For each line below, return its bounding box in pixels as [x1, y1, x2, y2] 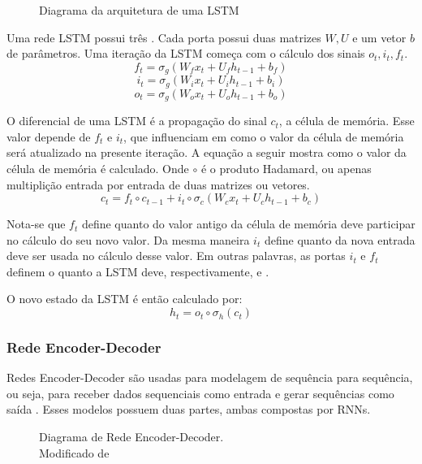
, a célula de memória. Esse [278, 112, 415, 129]
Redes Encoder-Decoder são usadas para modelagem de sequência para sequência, [6, 369, 413, 386]
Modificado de [39, 444, 110, 461]
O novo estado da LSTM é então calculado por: [6, 290, 243, 307]
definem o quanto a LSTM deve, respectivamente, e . [6, 262, 269, 280]
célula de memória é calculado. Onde [6, 159, 189, 176]
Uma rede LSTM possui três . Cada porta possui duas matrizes [6, 28, 321, 46]
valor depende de [6, 128, 91, 145]
